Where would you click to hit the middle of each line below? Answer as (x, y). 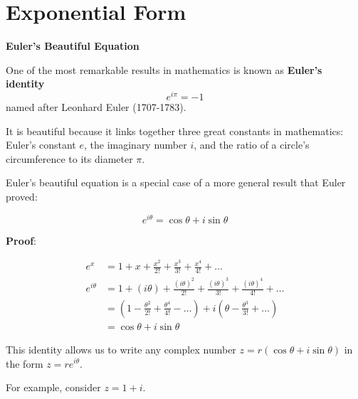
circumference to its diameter (69, 158)
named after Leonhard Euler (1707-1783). (96, 106)
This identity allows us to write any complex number (121, 349)
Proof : (21, 240)
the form (25, 363)
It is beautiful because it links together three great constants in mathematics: (175, 131)
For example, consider (53, 387)
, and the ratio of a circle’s (252, 145)
